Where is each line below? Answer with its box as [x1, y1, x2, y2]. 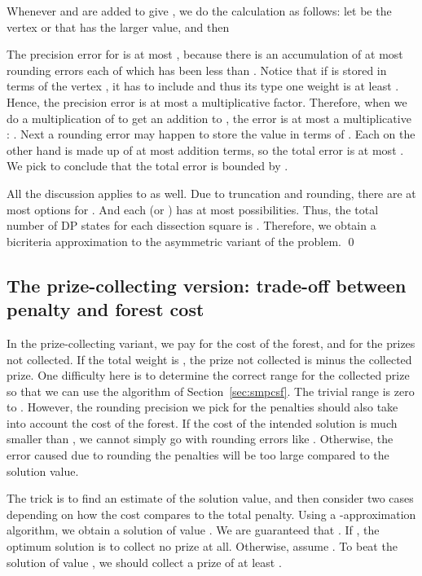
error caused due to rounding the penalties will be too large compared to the [7, 446, 389, 464]
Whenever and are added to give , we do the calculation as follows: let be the [7, 2, 392, 19]
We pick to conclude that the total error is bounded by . [7, 157, 288, 174]
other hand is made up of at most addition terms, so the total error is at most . [7, 141, 404, 158]
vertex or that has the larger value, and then [7, 18, 230, 35]
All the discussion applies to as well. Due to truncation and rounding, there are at [7, 184, 416, 201]
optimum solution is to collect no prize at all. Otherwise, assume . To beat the [7, 538, 398, 555]
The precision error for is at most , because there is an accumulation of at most [7, 46, 403, 63]
